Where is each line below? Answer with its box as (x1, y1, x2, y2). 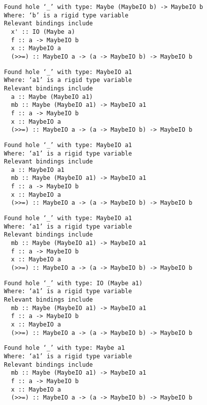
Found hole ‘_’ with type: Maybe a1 (4, 344, 125, 352)
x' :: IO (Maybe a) (11, 28, 75, 35)
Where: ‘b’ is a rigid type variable (4, 11, 129, 19)
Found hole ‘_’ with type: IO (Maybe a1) (4, 279, 143, 287)
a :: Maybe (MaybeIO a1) (11, 93, 93, 100)
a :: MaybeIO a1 (11, 166, 65, 173)
